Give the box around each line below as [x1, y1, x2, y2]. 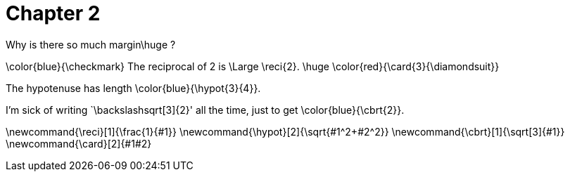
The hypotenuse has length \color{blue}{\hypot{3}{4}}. [6, 81, 261, 94]
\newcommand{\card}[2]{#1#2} [6, 137, 152, 150]
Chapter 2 [6, 1, 101, 25]
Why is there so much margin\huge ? [6, 38, 176, 51]
